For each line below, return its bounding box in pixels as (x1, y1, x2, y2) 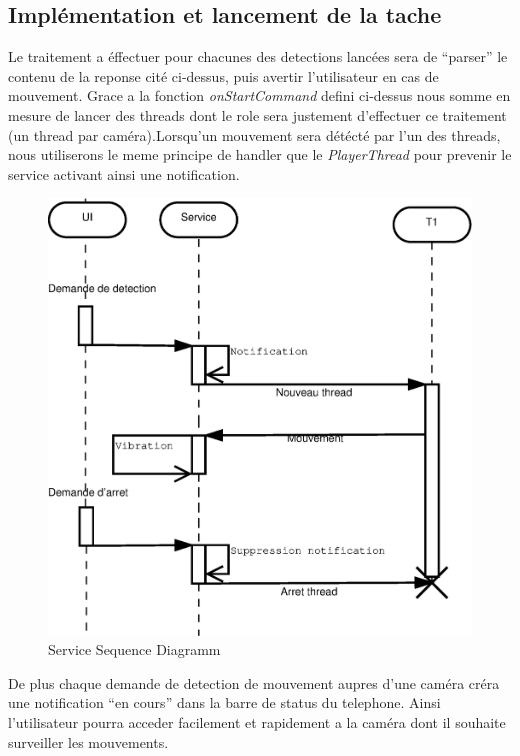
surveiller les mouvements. (8, 731, 169, 752)
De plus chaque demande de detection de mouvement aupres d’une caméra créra (8, 672, 500, 693)
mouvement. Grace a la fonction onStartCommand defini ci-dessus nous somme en (8, 85, 511, 106)
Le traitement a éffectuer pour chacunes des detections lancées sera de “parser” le (8, 46, 508, 67)
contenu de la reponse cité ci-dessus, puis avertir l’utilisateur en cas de (8, 65, 439, 86)
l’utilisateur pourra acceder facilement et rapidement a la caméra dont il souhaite (8, 711, 506, 732)
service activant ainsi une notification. (8, 163, 240, 184)
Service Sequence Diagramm (48, 639, 221, 660)
